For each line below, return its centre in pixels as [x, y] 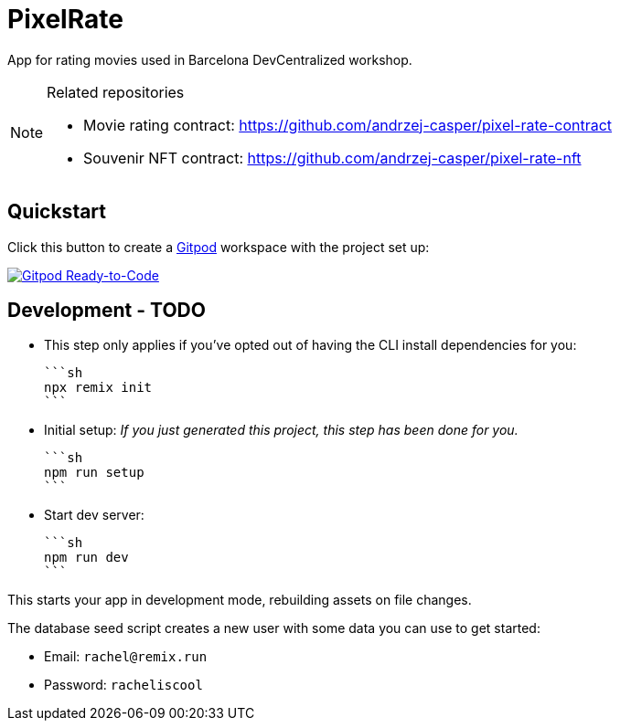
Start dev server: [94, 515]
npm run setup [94, 473]
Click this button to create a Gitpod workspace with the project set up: [219, 247]
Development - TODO [107, 311]
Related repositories [116, 92]
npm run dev [86, 558]
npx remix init [98, 388]
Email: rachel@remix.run [126, 657]
